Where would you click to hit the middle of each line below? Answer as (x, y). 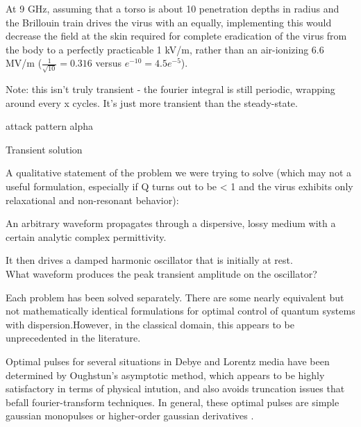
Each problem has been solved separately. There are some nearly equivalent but (175, 297)
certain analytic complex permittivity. (86, 236)
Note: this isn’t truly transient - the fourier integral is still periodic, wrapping (170, 89)
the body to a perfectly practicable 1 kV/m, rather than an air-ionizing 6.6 (165, 49)
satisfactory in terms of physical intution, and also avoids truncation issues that (175, 388)
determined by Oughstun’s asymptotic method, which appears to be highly (165, 375)
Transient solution (44, 149)
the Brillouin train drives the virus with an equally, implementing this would (169, 22)
